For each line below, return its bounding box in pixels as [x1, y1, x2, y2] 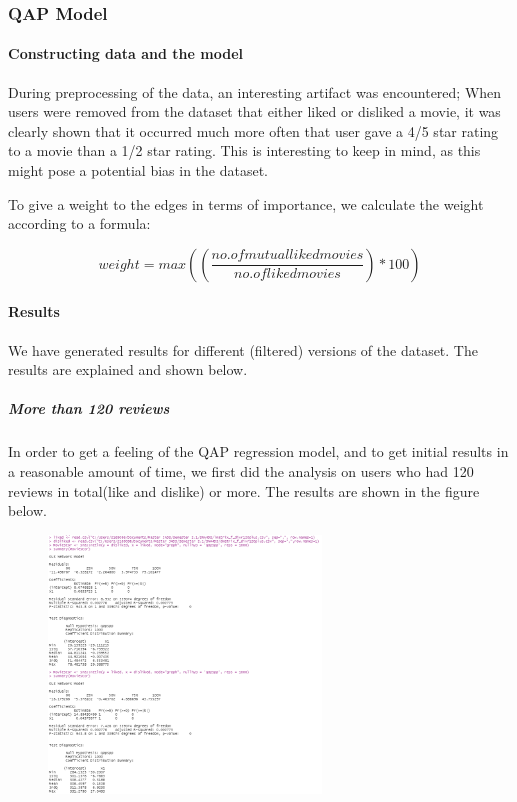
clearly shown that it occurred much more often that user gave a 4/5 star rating [8, 120, 499, 141]
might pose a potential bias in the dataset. [8, 160, 269, 181]
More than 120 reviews [8, 398, 170, 419]
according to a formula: [8, 213, 151, 234]
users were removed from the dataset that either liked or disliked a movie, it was [8, 101, 501, 122]
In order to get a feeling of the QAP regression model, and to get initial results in [8, 441, 509, 462]
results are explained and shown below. [8, 359, 248, 380]
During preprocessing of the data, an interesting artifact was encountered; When [8, 81, 502, 102]
